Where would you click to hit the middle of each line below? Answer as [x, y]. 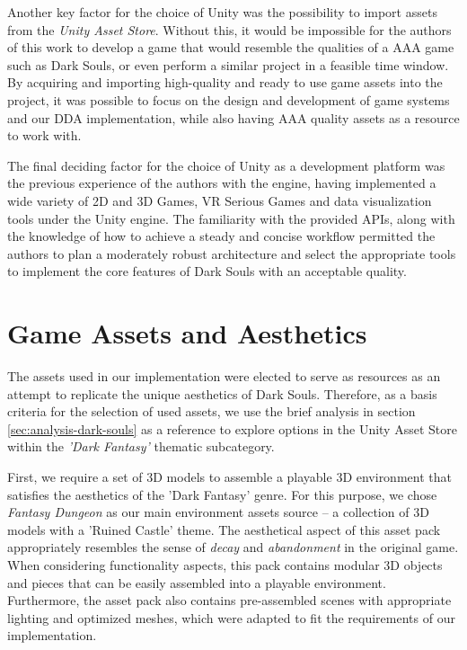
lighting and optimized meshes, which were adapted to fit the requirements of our [231, 617]
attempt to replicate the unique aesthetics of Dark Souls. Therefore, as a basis [222, 393]
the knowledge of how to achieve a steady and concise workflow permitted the [221, 236]
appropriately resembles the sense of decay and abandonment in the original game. [233, 547]
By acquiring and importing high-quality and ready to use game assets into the [225, 82]
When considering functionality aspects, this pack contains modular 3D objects [225, 564]
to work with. [44, 135]
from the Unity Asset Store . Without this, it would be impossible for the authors [229, 29]
